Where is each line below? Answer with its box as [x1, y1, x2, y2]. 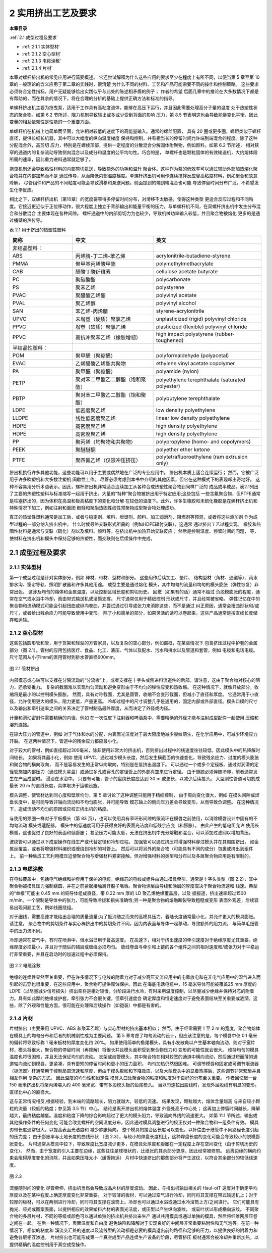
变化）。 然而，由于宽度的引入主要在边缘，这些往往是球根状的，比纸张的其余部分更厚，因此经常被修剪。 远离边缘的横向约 [9, 1147, 261, 1154]
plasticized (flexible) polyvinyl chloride [156, 323, 247, 330]
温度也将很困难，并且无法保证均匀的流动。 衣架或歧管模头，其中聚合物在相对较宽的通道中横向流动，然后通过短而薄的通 [9, 1054, 258, 1060]
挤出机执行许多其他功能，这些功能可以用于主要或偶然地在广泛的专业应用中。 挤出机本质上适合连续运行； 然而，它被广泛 [9, 470, 259, 476]
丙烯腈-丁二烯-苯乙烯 [75, 253, 126, 260]
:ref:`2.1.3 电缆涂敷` [22, 58, 61, 64]
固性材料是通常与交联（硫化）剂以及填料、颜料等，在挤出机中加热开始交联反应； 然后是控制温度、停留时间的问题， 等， [9, 528, 259, 534]
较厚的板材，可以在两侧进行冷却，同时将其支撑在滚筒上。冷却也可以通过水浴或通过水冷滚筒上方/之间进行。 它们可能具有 [9, 1199, 259, 1205]
